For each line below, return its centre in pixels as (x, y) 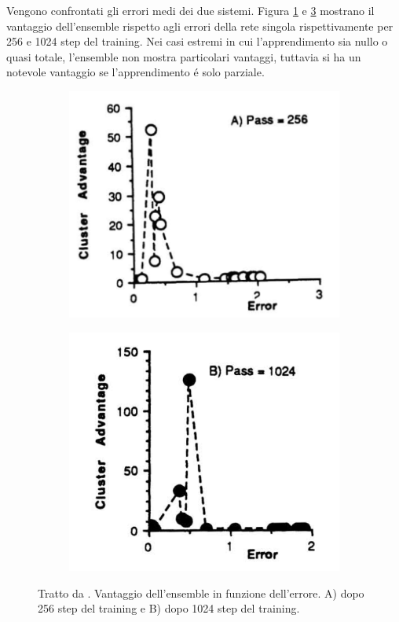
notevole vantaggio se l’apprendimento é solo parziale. (135, 72)
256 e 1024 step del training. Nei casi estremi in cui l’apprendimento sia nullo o (197, 41)
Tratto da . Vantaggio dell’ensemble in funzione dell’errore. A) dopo (201, 593)
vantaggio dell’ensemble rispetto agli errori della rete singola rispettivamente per (200, 26)
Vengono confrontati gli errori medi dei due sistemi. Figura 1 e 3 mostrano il (190, 10)
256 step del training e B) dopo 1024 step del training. (169, 608)
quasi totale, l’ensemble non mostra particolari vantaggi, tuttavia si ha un (184, 56)
